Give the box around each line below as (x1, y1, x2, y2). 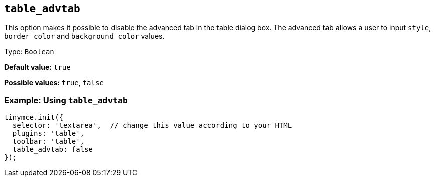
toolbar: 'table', (12, 137, 85, 146)
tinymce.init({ (4, 113, 64, 122)
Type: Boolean (4, 47, 54, 56)
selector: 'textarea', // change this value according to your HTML (12, 121, 292, 130)
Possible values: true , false (4, 78, 104, 87)
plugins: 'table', (12, 129, 85, 138)
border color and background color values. (4, 32, 165, 41)
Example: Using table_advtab (4, 95, 128, 105)
